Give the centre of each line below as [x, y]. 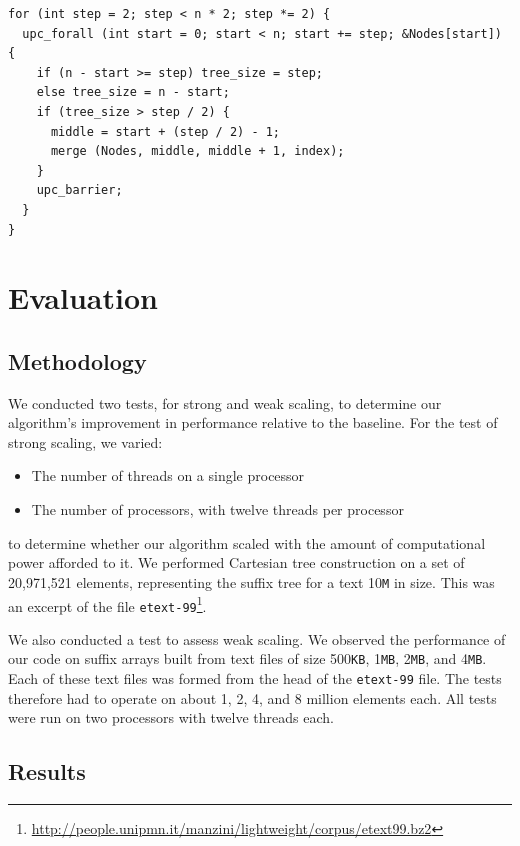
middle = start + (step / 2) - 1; [165, 131]
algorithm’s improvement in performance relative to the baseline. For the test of [253, 422]
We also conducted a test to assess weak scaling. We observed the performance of [257, 638]
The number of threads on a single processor [168, 475]
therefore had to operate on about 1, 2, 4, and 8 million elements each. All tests [252, 697]
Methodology [77, 360]
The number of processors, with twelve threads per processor [217, 509]
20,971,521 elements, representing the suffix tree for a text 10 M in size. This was [251, 581]
